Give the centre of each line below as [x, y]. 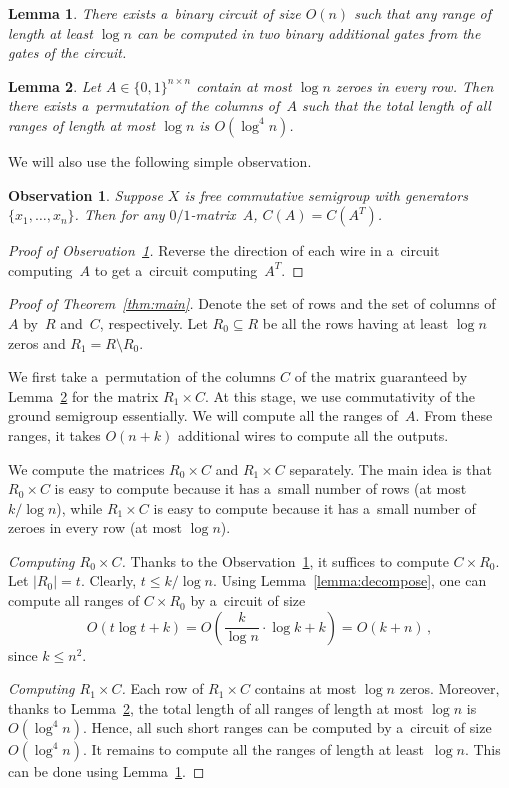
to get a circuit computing [176, 269]
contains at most [305, 688]
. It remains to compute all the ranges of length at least [253, 749]
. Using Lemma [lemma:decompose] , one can [349, 580]
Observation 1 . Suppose [85, 194]
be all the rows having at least [355, 322]
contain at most [244, 85]
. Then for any [119, 214]
